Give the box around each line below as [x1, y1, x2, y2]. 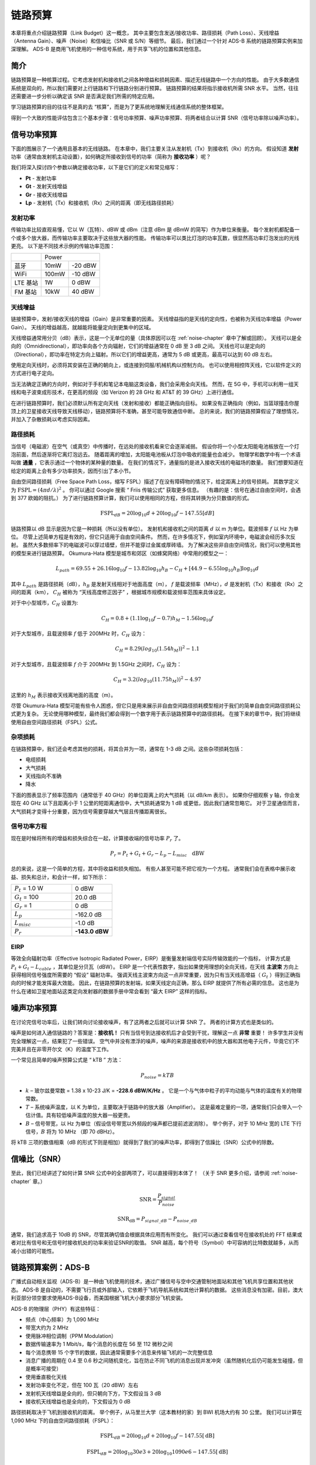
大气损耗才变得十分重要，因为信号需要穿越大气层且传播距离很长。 [11, 808, 170, 815]
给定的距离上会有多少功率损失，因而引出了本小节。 [11, 467, 134, 474]
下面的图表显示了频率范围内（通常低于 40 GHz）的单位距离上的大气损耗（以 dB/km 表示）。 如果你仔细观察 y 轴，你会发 [11, 791, 300, 798]
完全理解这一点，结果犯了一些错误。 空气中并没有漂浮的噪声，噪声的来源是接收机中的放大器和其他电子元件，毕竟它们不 [11, 1037, 300, 1044]
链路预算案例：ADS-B [11, 1263, 90, 1273]
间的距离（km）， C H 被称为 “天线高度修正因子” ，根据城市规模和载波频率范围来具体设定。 [11, 588, 229, 597]
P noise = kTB [140, 1072, 174, 1080]
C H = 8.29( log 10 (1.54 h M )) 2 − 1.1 [115, 645, 200, 653]
